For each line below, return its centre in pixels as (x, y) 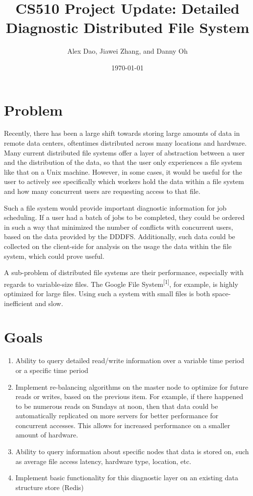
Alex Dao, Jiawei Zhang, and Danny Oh (127, 51)
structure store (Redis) (50, 487)
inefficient (18, 303)
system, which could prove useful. (54, 256)
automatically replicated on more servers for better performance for (117, 416)
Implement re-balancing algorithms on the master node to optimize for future (132, 387)
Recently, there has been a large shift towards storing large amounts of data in (122, 133)
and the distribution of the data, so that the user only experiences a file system (123, 162)
